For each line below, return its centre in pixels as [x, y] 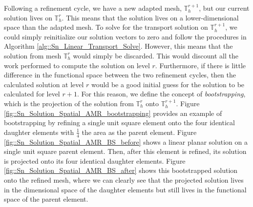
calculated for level [32, 94]
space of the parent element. [46, 199]
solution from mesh [33, 55]
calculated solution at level [44, 84]
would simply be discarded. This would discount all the [156, 55]
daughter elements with [39, 132]
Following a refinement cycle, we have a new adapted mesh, [93, 8]
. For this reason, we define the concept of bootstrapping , [161, 94]
